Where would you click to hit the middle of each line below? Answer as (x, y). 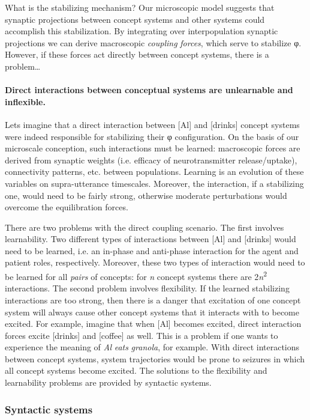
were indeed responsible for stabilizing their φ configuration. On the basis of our (152, 136)
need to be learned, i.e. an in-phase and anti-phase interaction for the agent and (152, 250)
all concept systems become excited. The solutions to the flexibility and (136, 370)
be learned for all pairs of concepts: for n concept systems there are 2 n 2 (136, 275)
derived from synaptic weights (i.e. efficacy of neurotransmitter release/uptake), (151, 160)
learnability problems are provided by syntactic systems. (108, 382)
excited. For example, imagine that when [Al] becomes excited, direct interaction (153, 324)
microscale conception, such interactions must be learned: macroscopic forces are (153, 148)
